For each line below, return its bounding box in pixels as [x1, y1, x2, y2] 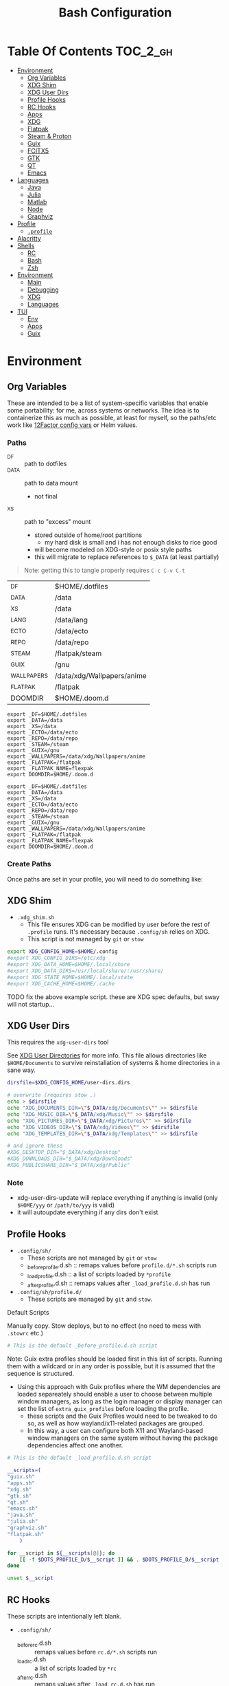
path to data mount [24, 479, 78, 488]
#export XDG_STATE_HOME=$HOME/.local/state [7, 974, 134, 981]
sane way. [7, 1066, 36, 1074]
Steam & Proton [27, 132, 72, 140]
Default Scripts [7, 1309, 49, 1317]
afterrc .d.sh [16, 1671, 47, 1681]
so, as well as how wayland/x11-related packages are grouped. [27, 1419, 204, 1427]
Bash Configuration [58, 5, 172, 21]
